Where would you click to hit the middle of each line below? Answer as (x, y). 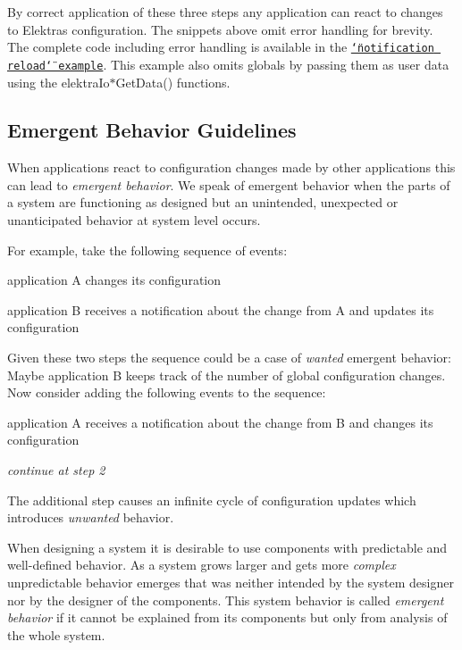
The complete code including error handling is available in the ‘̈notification (221, 47)
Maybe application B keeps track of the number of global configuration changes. (227, 375)
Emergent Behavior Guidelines (152, 130)
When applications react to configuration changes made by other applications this (231, 167)
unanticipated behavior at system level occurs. (134, 220)
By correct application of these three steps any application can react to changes (225, 12)
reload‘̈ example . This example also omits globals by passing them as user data (228, 64)
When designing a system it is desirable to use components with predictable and (227, 547)
